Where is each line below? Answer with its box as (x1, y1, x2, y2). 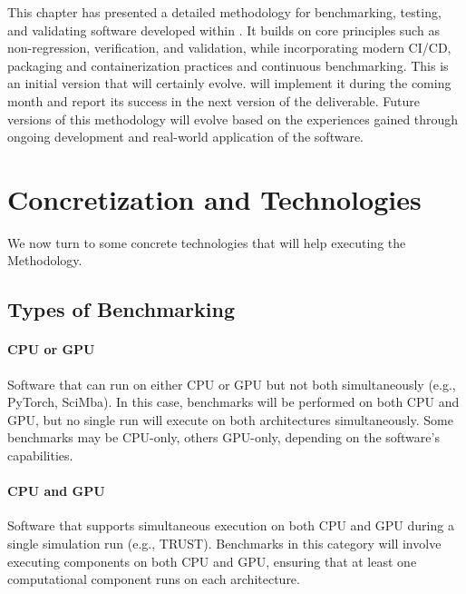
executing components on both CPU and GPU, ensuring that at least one (7, 551, 417, 570)
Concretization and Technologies (7, 180, 422, 217)
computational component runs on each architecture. (7, 569, 300, 589)
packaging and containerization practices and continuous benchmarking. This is (7, 55, 449, 74)
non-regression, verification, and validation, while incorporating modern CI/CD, (7, 38, 451, 57)
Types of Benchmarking (7, 295, 235, 323)
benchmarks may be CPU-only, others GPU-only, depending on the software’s (7, 428, 440, 447)
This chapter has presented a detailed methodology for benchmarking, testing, (7, 3, 442, 21)
